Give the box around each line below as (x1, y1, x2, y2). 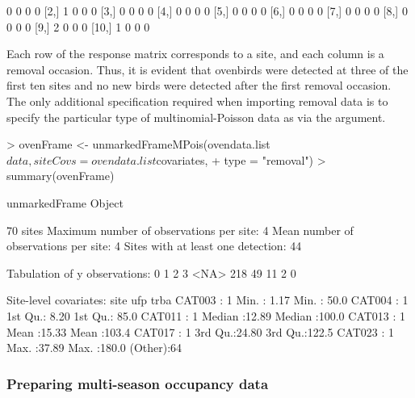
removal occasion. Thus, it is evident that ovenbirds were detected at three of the (6, 61, 409, 78)
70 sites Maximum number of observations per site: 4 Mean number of (6, 221, 354, 238)
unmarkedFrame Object (6, 194, 124, 211)
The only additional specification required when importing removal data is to (6, 92, 388, 109)
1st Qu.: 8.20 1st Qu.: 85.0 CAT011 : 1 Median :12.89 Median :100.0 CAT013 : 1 (6, 307, 406, 324)
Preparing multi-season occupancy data (6, 373, 269, 393)
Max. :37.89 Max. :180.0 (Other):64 (6, 339, 182, 356)
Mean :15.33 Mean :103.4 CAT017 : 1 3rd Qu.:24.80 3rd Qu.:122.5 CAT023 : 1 (6, 323, 394, 340)
